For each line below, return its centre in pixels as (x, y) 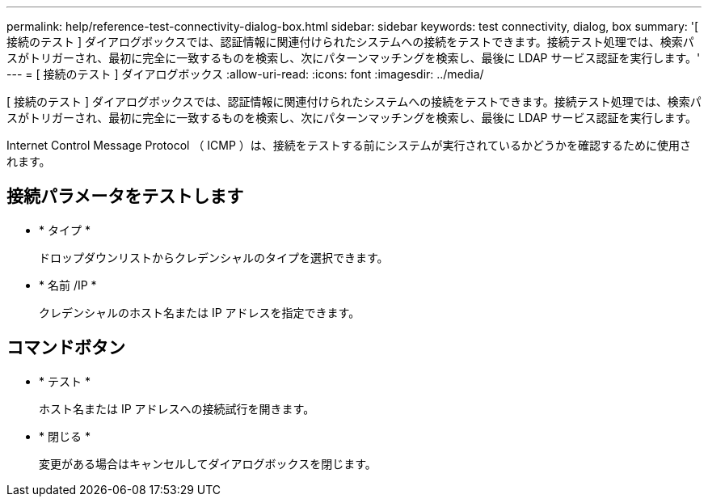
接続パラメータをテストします (125, 197)
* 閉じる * (65, 436)
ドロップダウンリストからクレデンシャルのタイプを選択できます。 (214, 257)
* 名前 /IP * (68, 285)
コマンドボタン (66, 348)
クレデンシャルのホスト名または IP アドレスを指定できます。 (200, 312)
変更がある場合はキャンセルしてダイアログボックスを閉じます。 (208, 463)
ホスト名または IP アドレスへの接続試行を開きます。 (177, 408)
